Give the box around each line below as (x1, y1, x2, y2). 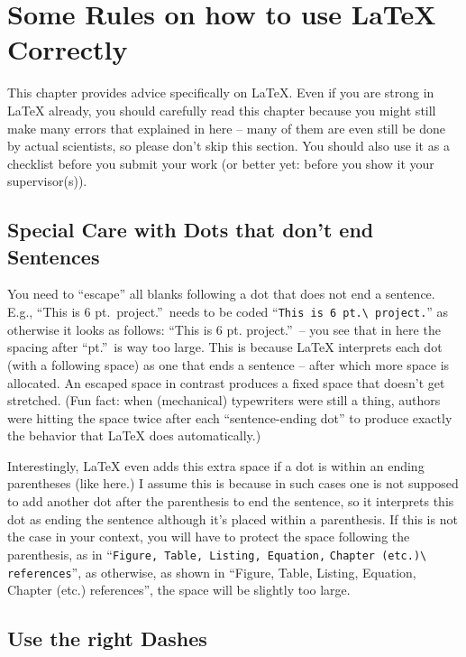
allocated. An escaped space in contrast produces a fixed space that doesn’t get (7, 373, 445, 392)
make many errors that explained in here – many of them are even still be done (7, 118, 446, 137)
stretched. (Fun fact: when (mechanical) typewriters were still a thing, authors (7, 391, 441, 410)
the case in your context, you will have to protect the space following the (7, 527, 410, 546)
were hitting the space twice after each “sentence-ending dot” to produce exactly (7, 408, 452, 427)
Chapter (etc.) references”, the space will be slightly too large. (7, 580, 351, 599)
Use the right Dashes (7, 625, 207, 652)
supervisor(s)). (7, 171, 87, 190)
